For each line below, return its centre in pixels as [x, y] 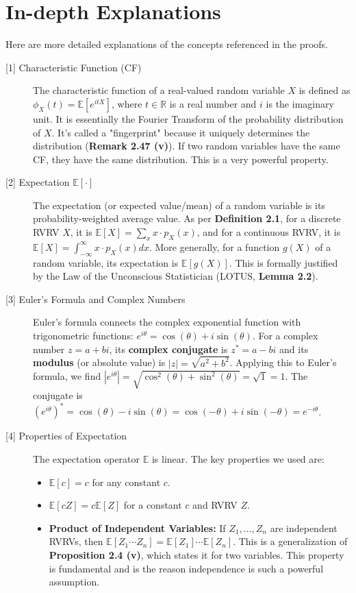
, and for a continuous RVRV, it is [269, 232]
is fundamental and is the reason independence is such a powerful [186, 568]
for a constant [153, 505]
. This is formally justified [283, 262]
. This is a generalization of [290, 541]
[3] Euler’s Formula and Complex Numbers [96, 299]
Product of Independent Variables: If [137, 528]
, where [127, 103]
